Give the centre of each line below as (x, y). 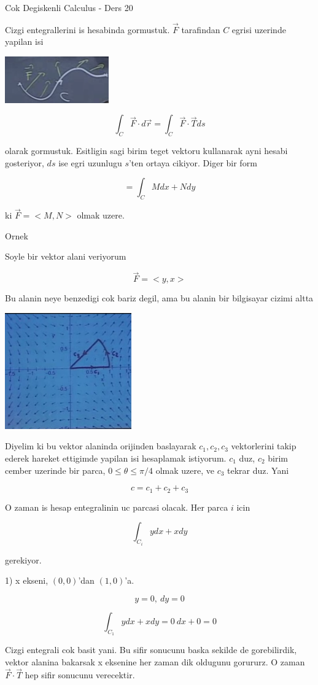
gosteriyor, (25, 162)
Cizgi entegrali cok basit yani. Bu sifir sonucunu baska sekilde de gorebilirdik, (151, 649)
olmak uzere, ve (185, 470)
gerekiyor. (23, 559)
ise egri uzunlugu (90, 162)
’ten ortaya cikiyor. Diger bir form (193, 162)
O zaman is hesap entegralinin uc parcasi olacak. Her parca (117, 507)
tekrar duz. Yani (258, 470)
